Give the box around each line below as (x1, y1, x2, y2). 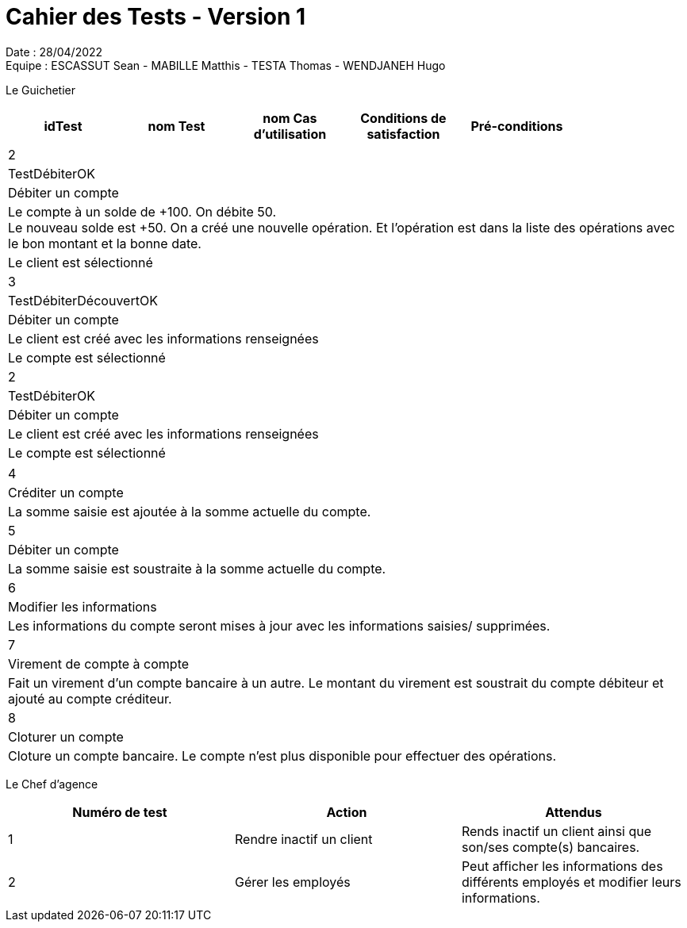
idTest (44, 117, 83, 134)
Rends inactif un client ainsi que (461, 823, 652, 839)
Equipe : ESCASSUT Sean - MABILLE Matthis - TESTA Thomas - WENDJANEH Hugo (6, 58, 446, 72)
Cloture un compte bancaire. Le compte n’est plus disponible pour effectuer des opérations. (8, 747, 557, 764)
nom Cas (263, 109, 317, 126)
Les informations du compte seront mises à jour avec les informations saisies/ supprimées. (8, 617, 551, 634)
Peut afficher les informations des (461, 857, 663, 874)
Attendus (545, 803, 602, 820)
